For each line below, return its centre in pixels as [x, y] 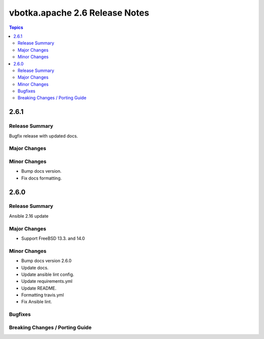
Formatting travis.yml [43, 295]
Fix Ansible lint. [37, 302]
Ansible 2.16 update [29, 216]
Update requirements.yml [47, 281]
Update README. [39, 288]
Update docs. [35, 268]
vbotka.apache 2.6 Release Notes [79, 13]
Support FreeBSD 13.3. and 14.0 [53, 238]
